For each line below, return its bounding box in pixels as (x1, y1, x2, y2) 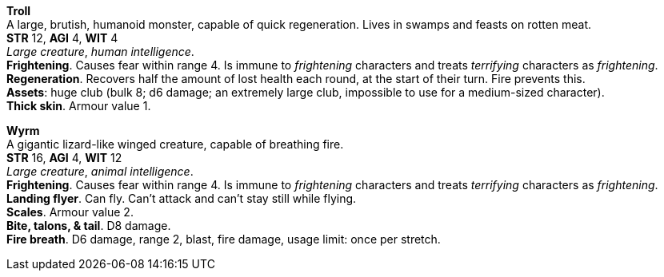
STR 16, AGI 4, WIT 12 (6, 151, 122, 164)
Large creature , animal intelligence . (6, 164, 194, 178)
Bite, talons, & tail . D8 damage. (6, 219, 171, 232)
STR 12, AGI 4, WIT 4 (6, 31, 118, 45)
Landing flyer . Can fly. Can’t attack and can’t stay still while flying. (6, 192, 357, 205)
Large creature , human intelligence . (6, 45, 194, 58)
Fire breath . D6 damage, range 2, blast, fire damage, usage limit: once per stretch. (6, 232, 441, 246)
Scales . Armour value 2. (6, 205, 134, 219)
